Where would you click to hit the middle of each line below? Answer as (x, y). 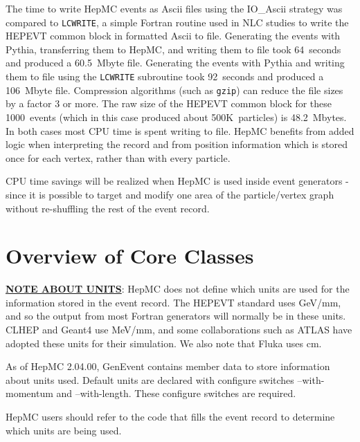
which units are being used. (64, 430)
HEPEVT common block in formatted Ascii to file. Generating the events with (173, 36)
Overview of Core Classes (130, 256)
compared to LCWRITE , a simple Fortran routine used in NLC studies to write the (177, 22)
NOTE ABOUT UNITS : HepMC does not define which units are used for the (178, 289)
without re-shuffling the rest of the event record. (108, 208)
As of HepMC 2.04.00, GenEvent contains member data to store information (168, 366)
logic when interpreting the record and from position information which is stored (177, 144)
